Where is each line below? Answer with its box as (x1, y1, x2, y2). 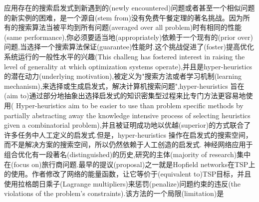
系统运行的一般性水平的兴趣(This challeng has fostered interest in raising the (4, 51, 245, 61)
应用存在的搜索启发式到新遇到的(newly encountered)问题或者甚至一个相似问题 (4, 2, 255, 12)
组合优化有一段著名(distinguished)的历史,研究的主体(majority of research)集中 (4, 149, 251, 159)
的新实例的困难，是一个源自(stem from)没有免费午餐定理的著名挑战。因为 (4, 12, 243, 22)
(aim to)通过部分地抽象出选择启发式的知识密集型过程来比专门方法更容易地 (4, 90, 246, 101)
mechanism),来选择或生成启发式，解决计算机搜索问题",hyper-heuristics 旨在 (4, 80, 245, 91)
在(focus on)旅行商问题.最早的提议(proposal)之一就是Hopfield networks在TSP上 (4, 159, 256, 169)
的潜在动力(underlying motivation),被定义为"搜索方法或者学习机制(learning (4, 71, 242, 81)
